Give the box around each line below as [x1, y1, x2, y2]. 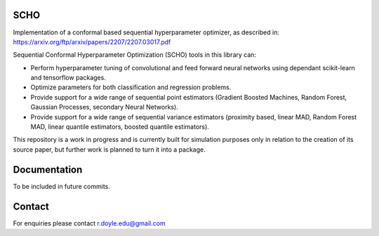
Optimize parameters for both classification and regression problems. [30, 83, 232, 91]
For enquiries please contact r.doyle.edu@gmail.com [13, 218, 166, 228]
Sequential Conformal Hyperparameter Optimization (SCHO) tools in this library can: [13, 51, 256, 59]
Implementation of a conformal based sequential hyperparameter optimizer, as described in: [13, 28, 280, 37]
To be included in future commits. [13, 182, 110, 190]
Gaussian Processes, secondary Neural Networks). [30, 103, 178, 112]
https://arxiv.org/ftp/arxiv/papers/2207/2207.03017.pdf [13, 37, 171, 46]
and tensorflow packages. [30, 74, 107, 82]
